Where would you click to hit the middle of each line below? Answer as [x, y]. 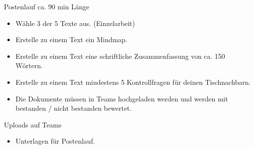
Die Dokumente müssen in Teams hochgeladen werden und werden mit [122, 98]
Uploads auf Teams [33, 124]
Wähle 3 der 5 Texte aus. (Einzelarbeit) [75, 23]
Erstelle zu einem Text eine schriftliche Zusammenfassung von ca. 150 [120, 56]
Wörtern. [29, 65]
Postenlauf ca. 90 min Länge [47, 6]
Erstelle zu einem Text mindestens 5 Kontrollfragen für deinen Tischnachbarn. [133, 82]
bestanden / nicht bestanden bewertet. [74, 108]
